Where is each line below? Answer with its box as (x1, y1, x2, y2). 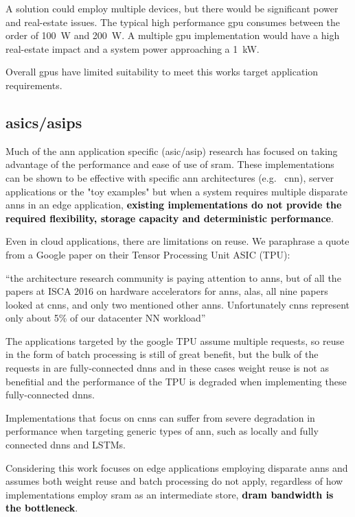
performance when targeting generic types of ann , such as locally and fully (5, 424, 319, 438)
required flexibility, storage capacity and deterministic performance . (5, 211, 334, 225)
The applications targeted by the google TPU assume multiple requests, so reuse (5, 333, 345, 348)
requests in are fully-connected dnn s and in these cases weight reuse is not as (5, 361, 329, 375)
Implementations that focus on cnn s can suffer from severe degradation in (5, 410, 315, 424)
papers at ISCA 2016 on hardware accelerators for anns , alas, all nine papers (5, 284, 328, 298)
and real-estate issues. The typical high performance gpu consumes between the (5, 14, 341, 29)
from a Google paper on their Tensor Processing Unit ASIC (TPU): (5, 247, 290, 261)
